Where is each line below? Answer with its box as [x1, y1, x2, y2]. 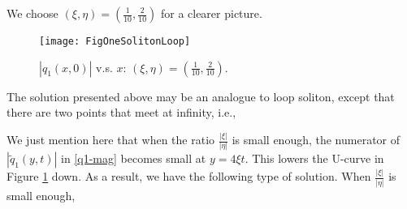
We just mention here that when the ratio [6, 131, 215, 148]
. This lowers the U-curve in [245, 150, 384, 167]
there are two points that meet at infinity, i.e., [6, 104, 236, 121]
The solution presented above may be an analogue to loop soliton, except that [6, 87, 395, 104]
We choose [6, 5, 58, 21]
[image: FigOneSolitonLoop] [39, 36, 191, 47]
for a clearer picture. [160, 5, 262, 21]
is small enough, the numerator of [232, 131, 401, 148]
